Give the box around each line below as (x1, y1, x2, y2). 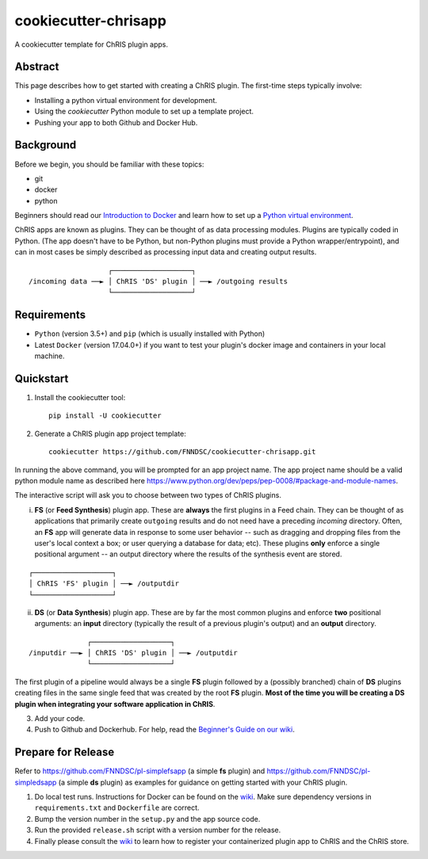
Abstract (14, 60, 59, 74)
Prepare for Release (14, 746, 115, 759)
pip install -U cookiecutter (48, 411, 162, 420)
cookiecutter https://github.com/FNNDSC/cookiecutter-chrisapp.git (48, 448, 316, 456)
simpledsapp (14, 777, 57, 787)
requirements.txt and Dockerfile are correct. (34, 803, 200, 812)
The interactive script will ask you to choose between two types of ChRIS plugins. (14, 491, 281, 500)
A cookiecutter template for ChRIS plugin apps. (14, 40, 168, 49)
